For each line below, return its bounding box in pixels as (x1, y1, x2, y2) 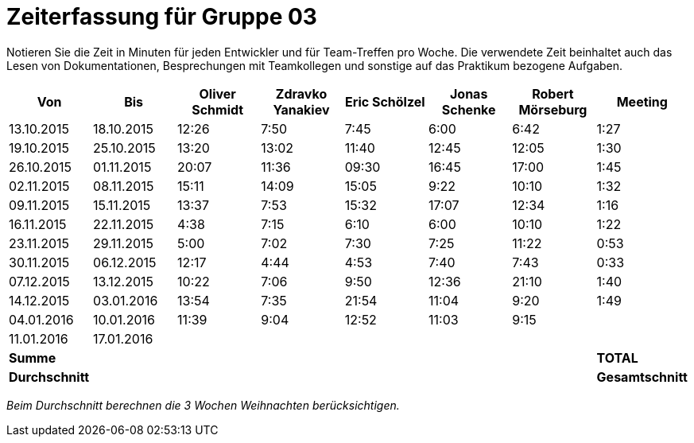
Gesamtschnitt (596, 368, 688, 385)
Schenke (441, 101, 496, 118)
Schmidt (192, 101, 244, 118)
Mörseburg (518, 101, 587, 118)
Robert (532, 85, 574, 102)
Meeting (616, 93, 668, 110)
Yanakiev (273, 101, 330, 118)
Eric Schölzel (345, 93, 425, 110)
